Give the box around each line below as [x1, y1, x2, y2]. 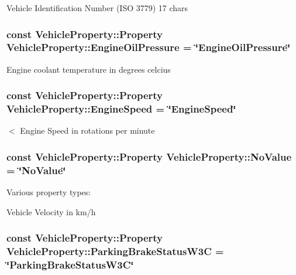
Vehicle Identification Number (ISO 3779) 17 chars [6, 2, 188, 13]
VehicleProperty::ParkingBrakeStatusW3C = [6, 244, 224, 259]
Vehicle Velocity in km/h [6, 205, 96, 218]
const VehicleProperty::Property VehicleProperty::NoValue [6, 149, 292, 164]
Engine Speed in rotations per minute [20, 124, 155, 137]
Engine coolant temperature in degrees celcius [6, 63, 171, 75]
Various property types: [6, 186, 91, 198]
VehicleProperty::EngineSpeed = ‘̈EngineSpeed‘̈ [6, 101, 236, 116]
